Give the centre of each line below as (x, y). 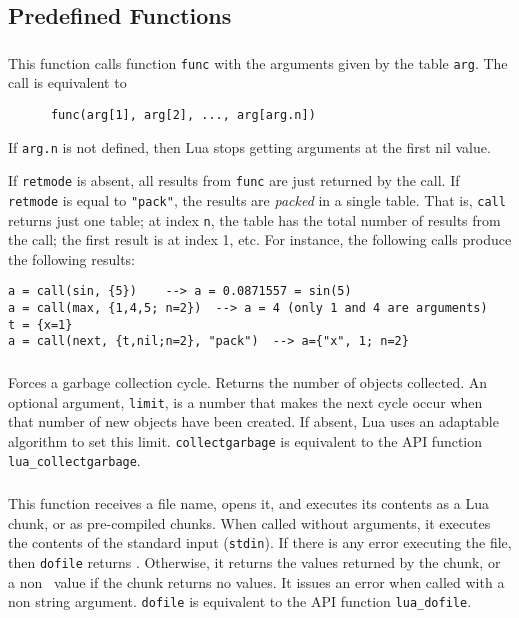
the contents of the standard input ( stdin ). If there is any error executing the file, (260, 542)
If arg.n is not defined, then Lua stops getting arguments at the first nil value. (249, 146)
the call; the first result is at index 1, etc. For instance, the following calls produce (260, 239)
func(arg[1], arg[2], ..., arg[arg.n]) (183, 114)
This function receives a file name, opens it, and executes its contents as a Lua (248, 503)
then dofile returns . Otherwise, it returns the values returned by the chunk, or (254, 561)
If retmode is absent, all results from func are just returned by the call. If (234, 180)
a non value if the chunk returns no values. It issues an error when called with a (256, 581)
